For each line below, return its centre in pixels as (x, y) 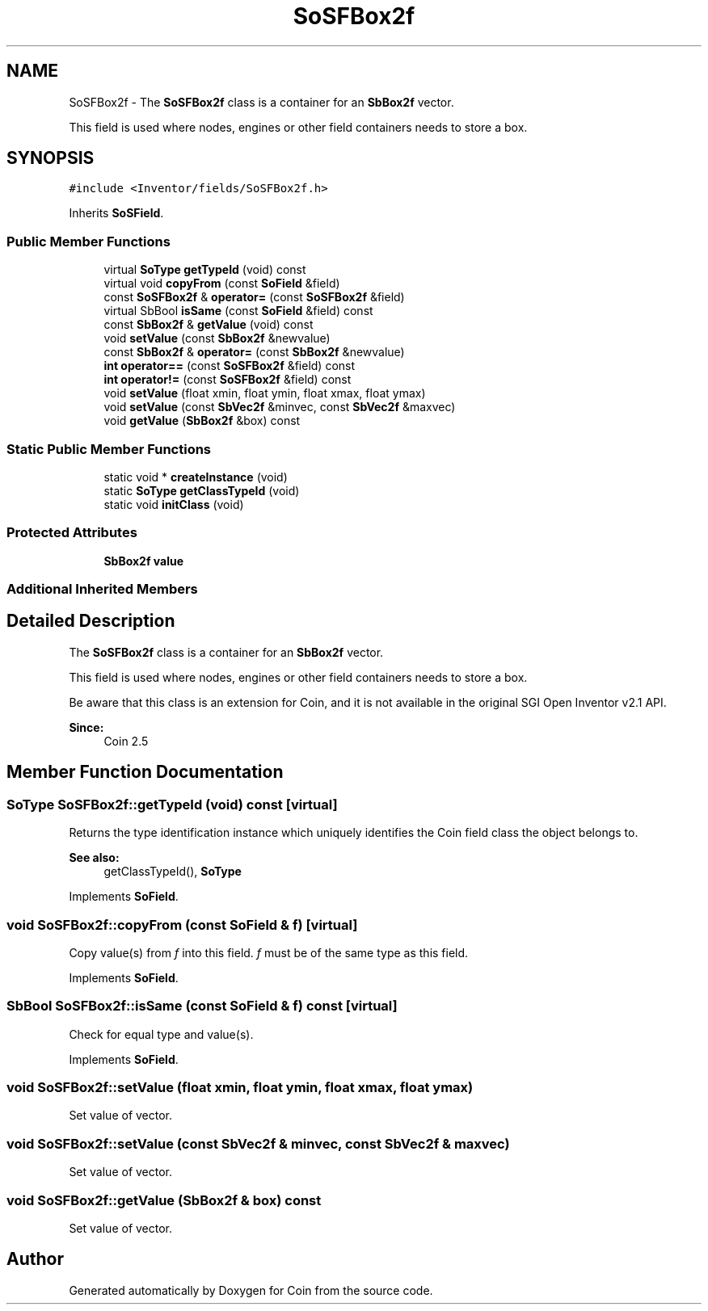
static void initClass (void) (174, 504)
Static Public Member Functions (109, 449)
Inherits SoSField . (116, 213)
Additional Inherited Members (102, 589)
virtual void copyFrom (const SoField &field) (222, 284)
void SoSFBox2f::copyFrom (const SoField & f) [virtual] (182, 924)
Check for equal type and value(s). (161, 1034)
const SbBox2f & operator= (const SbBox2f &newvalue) (254, 352)
